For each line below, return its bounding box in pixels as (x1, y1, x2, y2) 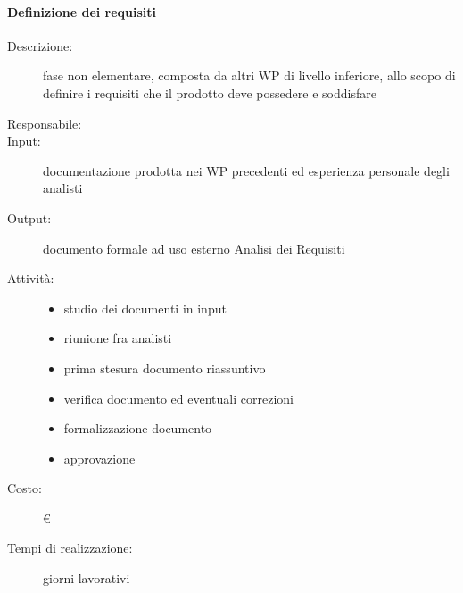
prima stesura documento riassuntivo (63, 358, 266, 377)
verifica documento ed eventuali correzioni (63, 388, 294, 407)
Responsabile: (7, 113, 82, 132)
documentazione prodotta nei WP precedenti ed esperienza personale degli (43, 161, 450, 180)
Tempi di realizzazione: (7, 539, 133, 557)
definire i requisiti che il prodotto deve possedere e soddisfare (43, 83, 376, 102)
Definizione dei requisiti (7, 2, 157, 21)
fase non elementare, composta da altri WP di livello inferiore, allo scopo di (43, 66, 456, 85)
